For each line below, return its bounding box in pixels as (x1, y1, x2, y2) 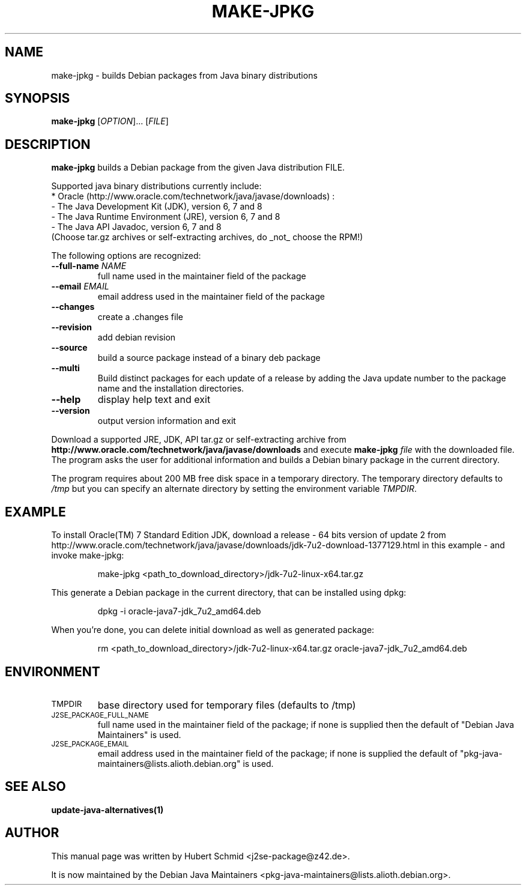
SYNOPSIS (5, 91, 70, 106)
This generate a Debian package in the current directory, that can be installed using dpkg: (51, 587, 407, 598)
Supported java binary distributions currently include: (51, 181, 262, 192)
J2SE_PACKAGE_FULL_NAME (51, 710, 149, 719)
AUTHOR (5, 825, 59, 841)
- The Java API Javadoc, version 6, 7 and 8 (51, 222, 222, 232)
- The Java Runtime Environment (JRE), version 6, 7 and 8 (51, 211, 280, 222)
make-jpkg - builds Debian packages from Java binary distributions (51, 70, 318, 80)
